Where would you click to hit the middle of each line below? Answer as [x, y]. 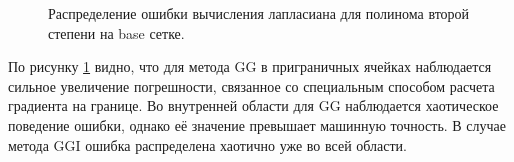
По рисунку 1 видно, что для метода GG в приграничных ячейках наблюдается [250, 66]
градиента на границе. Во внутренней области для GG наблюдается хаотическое [253, 105]
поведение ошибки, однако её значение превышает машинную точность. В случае [257, 124]
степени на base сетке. [116, 32]
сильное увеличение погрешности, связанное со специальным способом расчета [251, 85]
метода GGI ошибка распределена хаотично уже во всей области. [207, 144]
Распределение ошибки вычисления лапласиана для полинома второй [259, 13]
